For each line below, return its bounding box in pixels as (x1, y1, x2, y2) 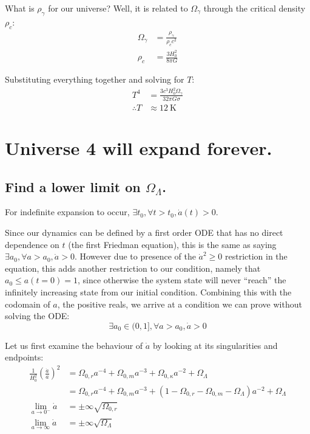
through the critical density (203, 2, 306, 14)
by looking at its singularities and (152, 339, 278, 351)
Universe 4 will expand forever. (5, 136, 272, 160)
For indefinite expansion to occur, (5, 205, 130, 218)
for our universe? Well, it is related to (48, 2, 188, 14)
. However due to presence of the (74, 250, 196, 263)
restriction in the (224, 250, 288, 263)
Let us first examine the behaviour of (5, 339, 143, 351)
